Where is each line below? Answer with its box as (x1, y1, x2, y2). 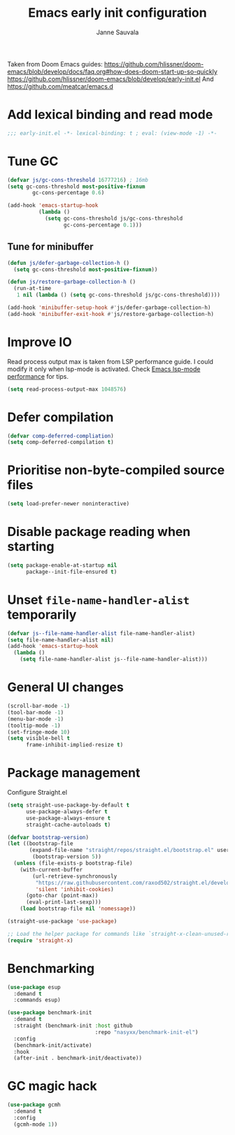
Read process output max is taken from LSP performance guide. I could (7, 357, 213, 366)
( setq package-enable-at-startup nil (7, 562, 117, 569)
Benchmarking (7, 960, 95, 976)
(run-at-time (13, 285, 52, 292)
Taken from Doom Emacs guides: (7, 59, 103, 68)
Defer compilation (7, 409, 114, 425)
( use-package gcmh (7, 1101, 61, 1108)
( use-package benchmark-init (7, 1009, 92, 1016)
